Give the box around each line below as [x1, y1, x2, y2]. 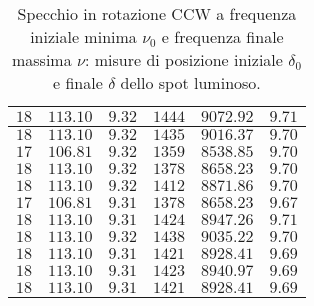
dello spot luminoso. [120, 71, 261, 94]
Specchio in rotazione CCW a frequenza [17, 2, 297, 25]
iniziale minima [30, 25, 137, 48]
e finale [53, 71, 103, 94]
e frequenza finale [161, 25, 284, 48]
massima [11, 48, 72, 71]
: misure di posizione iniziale [84, 48, 283, 71]
